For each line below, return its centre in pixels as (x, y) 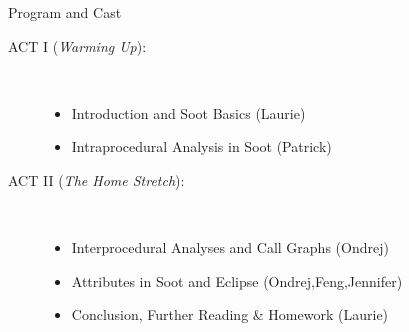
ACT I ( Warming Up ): (77, 45)
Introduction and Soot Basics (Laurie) (188, 112)
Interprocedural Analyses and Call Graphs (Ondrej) (230, 247)
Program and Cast (65, 12)
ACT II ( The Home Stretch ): (96, 179)
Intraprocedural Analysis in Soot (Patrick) (201, 146)
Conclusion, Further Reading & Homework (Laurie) (230, 314)
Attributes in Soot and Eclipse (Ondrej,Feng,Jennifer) (237, 280)
